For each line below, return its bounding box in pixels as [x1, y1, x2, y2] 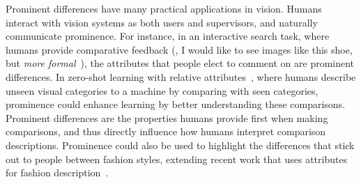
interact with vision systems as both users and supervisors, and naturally [6, 15, 318, 29]
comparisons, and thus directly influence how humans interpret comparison [6, 124, 326, 139]
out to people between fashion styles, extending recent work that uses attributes [6, 151, 348, 166]
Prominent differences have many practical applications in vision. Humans [6, 1, 322, 15]
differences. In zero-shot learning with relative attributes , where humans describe [6, 69, 356, 84]
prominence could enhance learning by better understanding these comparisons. [6, 97, 346, 112]
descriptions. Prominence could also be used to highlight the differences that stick [6, 137, 355, 152]
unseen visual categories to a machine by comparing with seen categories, [6, 83, 318, 98]
